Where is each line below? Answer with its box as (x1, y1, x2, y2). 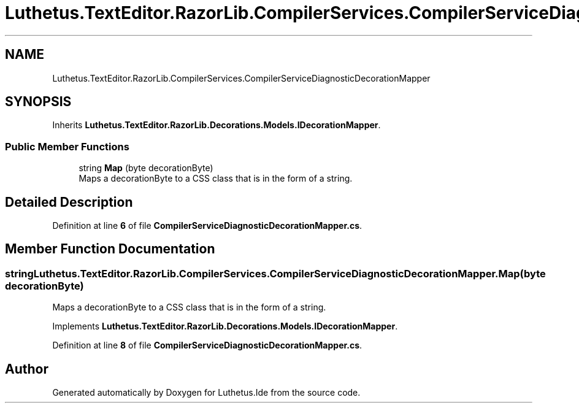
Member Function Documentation (5, 241, 215, 257)
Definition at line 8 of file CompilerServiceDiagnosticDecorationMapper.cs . (52, 340, 362, 351)
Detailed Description (5, 194, 133, 210)
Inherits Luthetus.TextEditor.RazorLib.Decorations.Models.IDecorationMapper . (52, 120, 381, 131)
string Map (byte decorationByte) (79, 163, 213, 174)
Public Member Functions (5, 140, 129, 153)
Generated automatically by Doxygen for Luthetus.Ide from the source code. (52, 387, 361, 398)
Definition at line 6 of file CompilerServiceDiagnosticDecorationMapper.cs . (52, 220, 362, 231)
